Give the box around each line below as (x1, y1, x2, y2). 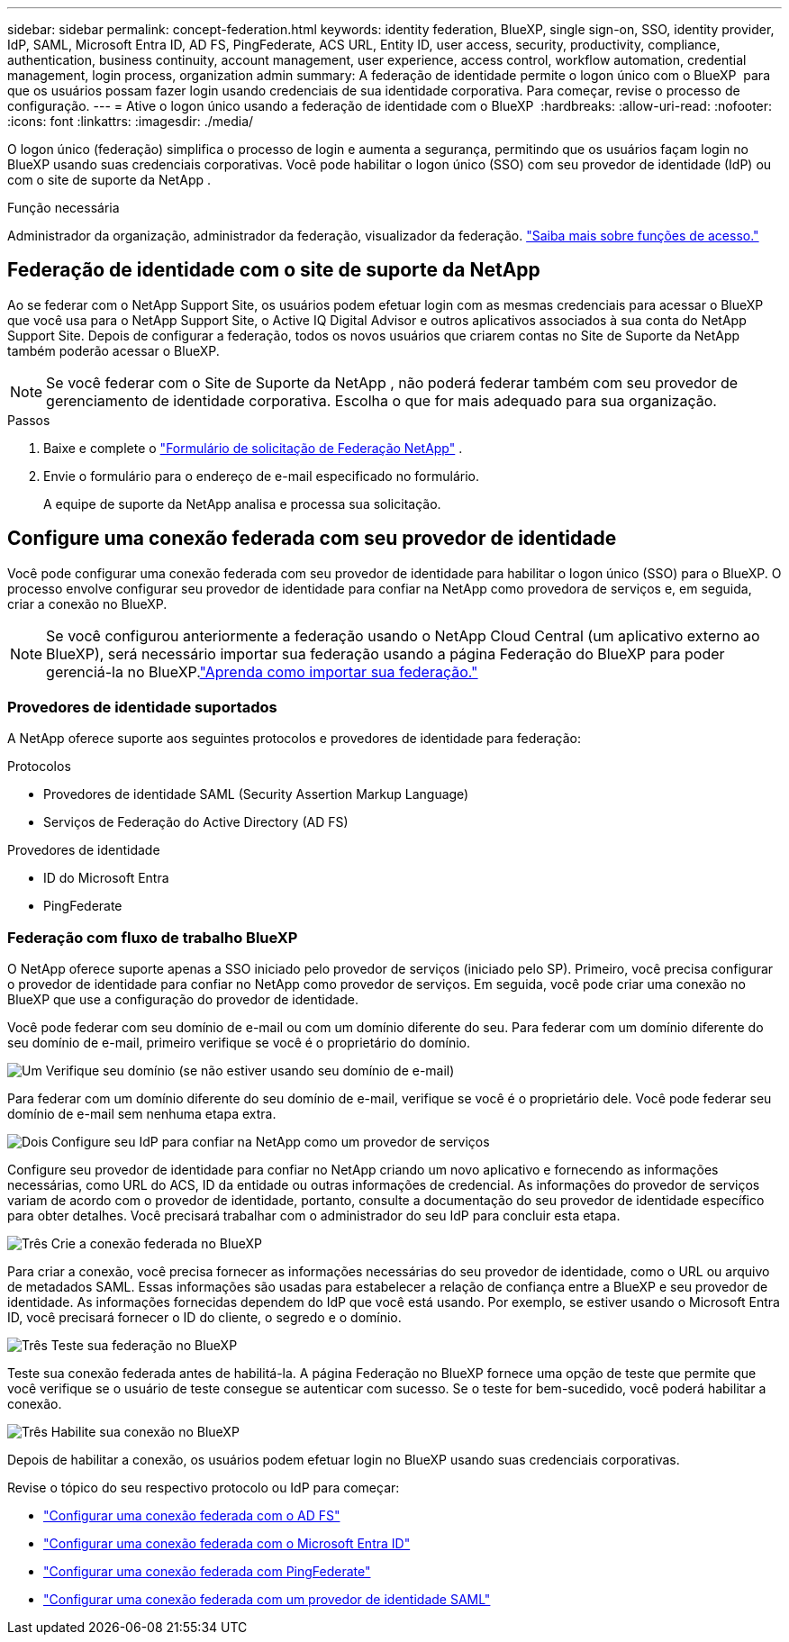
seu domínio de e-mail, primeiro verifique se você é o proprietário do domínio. (7, 1035, 470, 1051)
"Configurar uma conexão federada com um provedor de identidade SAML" (43, 1592, 491, 1608)
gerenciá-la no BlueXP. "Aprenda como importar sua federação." (46, 662, 478, 681)
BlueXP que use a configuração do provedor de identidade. (7, 992, 358, 1008)
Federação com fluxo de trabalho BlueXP (7, 928, 298, 947)
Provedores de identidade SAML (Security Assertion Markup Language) (43, 786, 469, 803)
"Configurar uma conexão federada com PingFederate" (43, 1564, 371, 1580)
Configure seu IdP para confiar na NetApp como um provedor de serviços (51, 1134, 490, 1150)
